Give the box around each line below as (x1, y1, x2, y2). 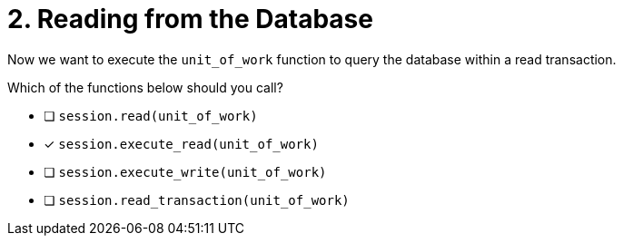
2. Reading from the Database (7, 4, 373, 34)
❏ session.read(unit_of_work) (44, 107, 258, 123)
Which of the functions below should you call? (7, 79, 283, 95)
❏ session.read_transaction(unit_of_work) (44, 191, 350, 208)
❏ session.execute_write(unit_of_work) (44, 163, 327, 180)
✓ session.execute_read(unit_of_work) (44, 135, 319, 151)
